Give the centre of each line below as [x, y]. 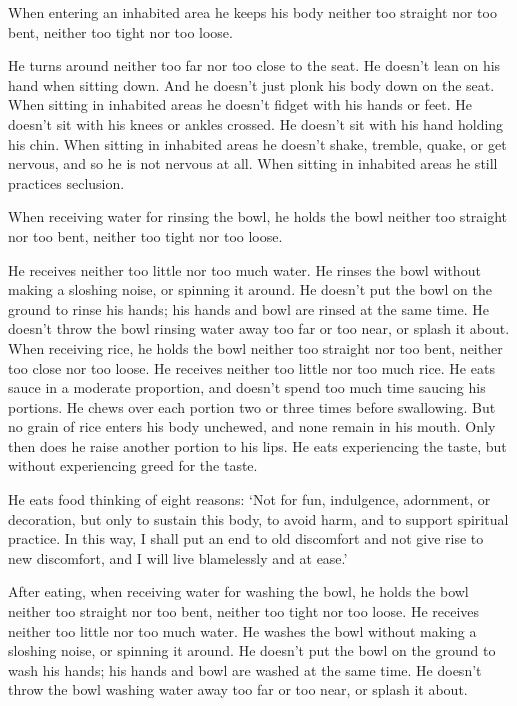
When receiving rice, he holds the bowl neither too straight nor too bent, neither [255, 347]
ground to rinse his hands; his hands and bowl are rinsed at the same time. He [248, 308]
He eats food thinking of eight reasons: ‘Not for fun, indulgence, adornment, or [249, 499]
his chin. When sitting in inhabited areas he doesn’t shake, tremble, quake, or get [257, 143]
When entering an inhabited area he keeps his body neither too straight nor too [252, 12]
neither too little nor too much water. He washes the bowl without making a [242, 630]
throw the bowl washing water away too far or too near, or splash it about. [238, 689]
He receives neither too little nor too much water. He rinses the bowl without [244, 269]
